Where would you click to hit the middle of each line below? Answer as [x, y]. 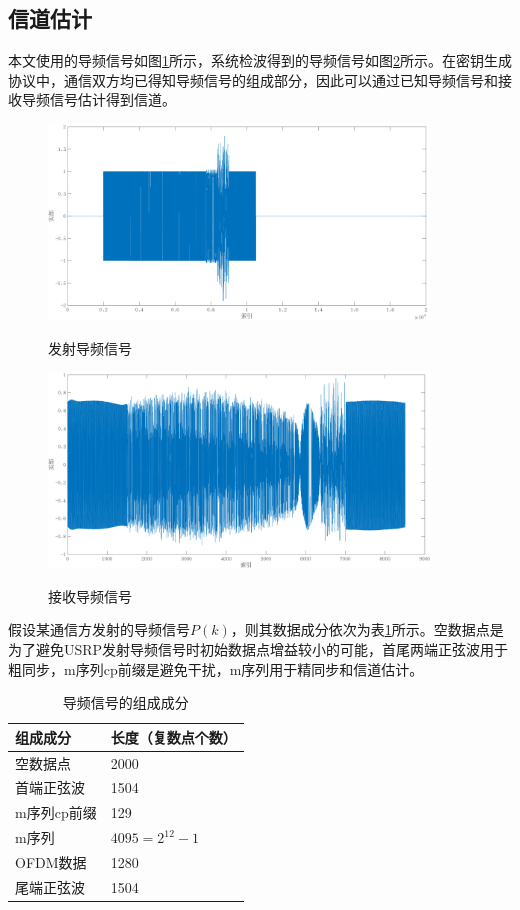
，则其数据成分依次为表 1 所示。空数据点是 [367, 629]
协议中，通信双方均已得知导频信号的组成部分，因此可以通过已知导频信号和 [253, 79]
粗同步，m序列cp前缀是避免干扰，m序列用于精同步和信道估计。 [216, 668]
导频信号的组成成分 [125, 702]
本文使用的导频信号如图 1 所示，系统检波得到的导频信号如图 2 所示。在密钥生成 [260, 60]
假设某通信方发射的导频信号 [99, 629]
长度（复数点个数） [173, 736]
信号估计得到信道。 [112, 99]
